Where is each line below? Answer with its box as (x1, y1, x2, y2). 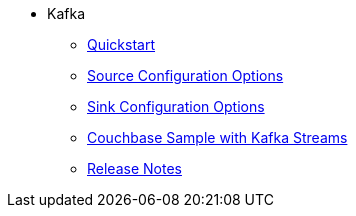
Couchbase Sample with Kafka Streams (87, 129, 348, 146)
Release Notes (87, 160, 182, 177)
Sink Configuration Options (87, 98, 265, 115)
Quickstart (87, 36, 156, 53)
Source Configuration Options (87, 67, 284, 84)
